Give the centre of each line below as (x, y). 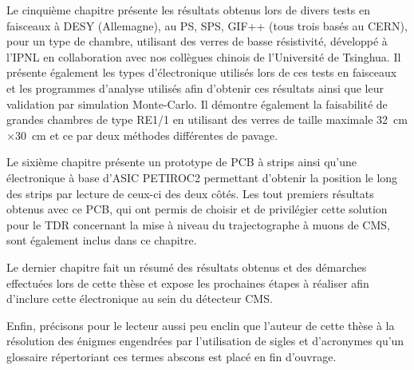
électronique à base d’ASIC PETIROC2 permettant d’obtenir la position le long (202, 177)
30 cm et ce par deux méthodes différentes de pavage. (146, 135)
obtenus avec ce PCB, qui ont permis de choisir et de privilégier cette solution (197, 209)
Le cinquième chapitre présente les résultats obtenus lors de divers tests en (189, 10)
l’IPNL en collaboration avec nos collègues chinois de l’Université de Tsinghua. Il (204, 56)
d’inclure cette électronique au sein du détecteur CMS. (140, 298)
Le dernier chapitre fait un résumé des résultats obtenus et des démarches (187, 267)
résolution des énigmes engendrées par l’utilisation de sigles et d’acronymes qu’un (205, 341)
